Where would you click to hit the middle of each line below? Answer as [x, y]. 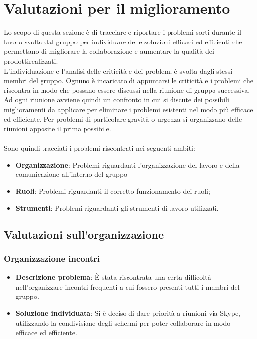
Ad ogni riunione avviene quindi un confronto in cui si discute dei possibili [117, 100]
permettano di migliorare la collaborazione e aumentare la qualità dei [109, 51]
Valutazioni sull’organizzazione [84, 234]
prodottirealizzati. [31, 61]
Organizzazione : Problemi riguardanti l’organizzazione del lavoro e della [128, 164]
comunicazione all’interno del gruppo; [72, 174]
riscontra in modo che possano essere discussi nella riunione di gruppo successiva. [127, 90]
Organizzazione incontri [52, 258]
